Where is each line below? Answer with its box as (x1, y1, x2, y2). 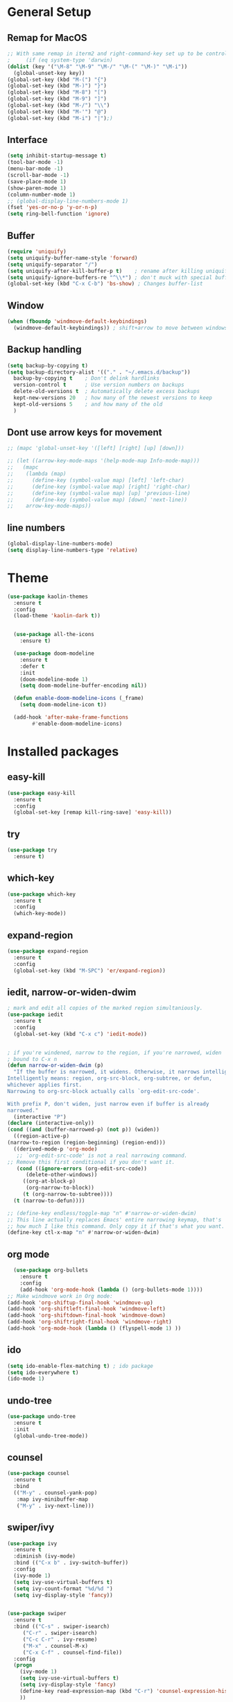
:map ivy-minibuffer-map (16, 1496, 89, 1503)
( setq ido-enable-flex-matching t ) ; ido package (7, 1362, 154, 1369)
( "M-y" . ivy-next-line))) (16, 1502, 95, 1509)
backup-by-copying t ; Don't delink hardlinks (13, 375, 159, 382)
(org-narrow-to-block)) (25, 1185, 95, 1192)
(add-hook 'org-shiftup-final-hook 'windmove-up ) (7, 1299, 154, 1306)
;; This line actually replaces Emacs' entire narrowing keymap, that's (7, 1216, 222, 1223)
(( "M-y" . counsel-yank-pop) (13, 1490, 98, 1496)
